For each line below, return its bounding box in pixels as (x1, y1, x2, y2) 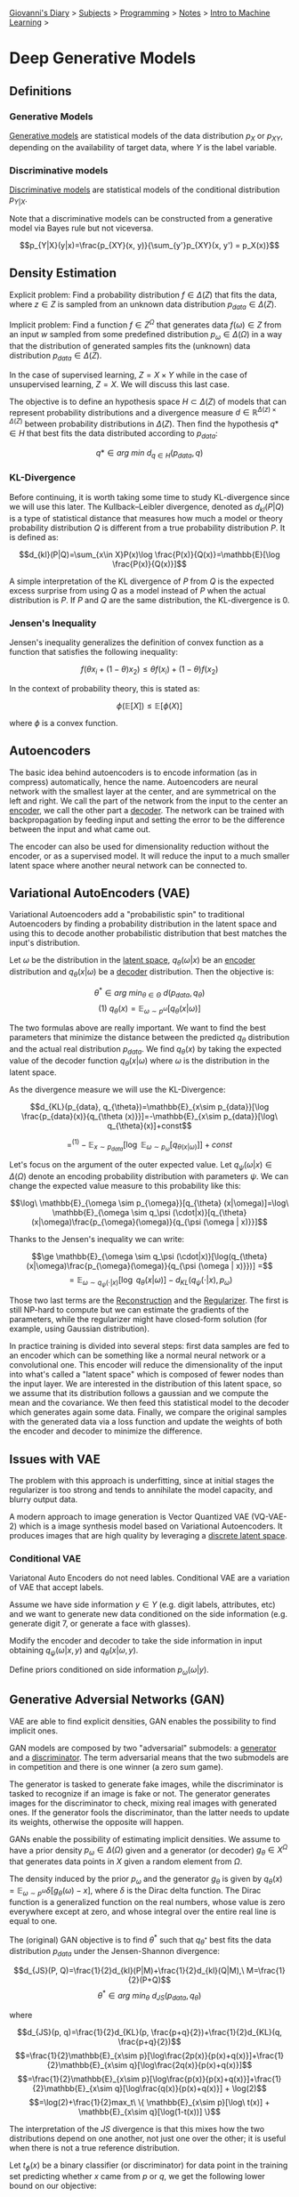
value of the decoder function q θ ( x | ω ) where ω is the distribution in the (9, 1054, 270, 1068)
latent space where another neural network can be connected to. (9, 860, 247, 870)
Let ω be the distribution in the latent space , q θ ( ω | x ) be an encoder (9, 955, 256, 968)
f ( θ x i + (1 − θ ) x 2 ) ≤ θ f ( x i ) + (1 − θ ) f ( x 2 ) (80, 663, 219, 676)
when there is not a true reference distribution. (9, 2142, 181, 2153)
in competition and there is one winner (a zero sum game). (9, 1761, 224, 1772)
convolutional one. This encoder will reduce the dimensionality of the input (9, 1360, 283, 1370)
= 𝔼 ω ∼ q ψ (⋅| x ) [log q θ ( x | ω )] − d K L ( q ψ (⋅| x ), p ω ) (69, 1274, 233, 1288)
